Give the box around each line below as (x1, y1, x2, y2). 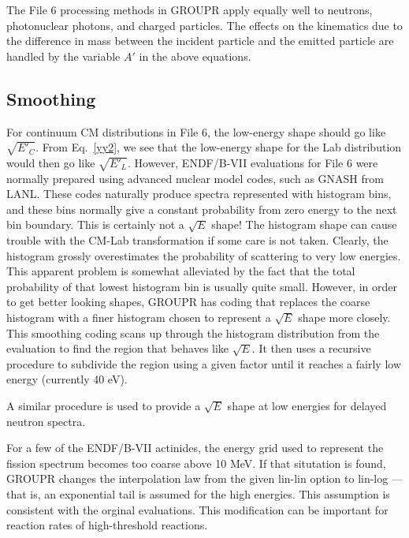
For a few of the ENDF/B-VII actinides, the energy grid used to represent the (6, 439, 384, 456)
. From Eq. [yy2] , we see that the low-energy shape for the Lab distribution (35, 139, 402, 155)
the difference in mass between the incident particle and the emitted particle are (6, 32, 394, 49)
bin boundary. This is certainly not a (6, 216, 184, 233)
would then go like (6, 154, 95, 170)
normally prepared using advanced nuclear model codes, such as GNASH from (6, 170, 384, 186)
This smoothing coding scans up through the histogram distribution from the (6, 324, 380, 341)
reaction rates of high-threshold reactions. (6, 517, 208, 533)
